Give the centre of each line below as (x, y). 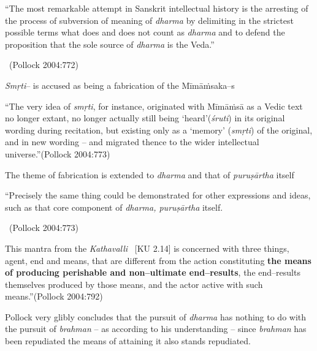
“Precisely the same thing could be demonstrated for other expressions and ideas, (158, 195)
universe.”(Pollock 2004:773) (58, 153)
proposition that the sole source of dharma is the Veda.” (110, 44)
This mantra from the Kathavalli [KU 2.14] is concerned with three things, (147, 248)
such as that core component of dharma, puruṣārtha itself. (114, 207)
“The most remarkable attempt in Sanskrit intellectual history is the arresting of (157, 8)
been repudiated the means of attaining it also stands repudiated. (128, 341)
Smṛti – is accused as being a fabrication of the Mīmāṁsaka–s (120, 85)
